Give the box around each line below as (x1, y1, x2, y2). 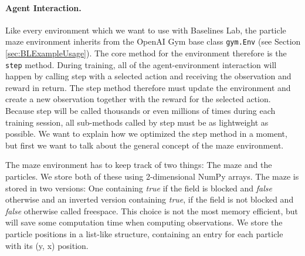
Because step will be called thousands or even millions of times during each (5, 105, 276, 117)
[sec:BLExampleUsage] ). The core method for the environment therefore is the (5, 47, 287, 59)
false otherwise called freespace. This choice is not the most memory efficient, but (5, 204, 298, 217)
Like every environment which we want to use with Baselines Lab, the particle (5, 23, 286, 36)
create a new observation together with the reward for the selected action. (5, 93, 271, 105)
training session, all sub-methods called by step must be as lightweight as (5, 116, 269, 128)
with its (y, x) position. (5, 239, 89, 251)
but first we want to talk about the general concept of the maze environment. (5, 139, 284, 151)
